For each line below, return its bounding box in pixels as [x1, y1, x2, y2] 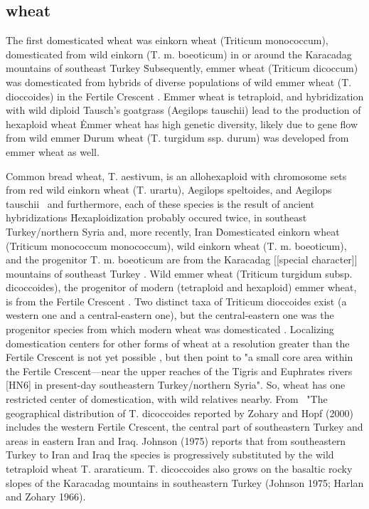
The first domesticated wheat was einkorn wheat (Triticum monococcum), [6, 33, 328, 48]
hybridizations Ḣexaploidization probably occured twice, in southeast [6, 210, 307, 225]
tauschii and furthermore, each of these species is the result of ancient [6, 196, 315, 211]
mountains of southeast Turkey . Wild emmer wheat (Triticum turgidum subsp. [6, 266, 353, 280]
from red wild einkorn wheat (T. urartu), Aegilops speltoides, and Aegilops [6, 182, 332, 197]
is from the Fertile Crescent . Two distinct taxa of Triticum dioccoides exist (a [6, 293, 347, 308]
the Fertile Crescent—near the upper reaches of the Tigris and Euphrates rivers [6, 363, 353, 378]
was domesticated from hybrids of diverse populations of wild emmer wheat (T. [6, 74, 352, 89]
